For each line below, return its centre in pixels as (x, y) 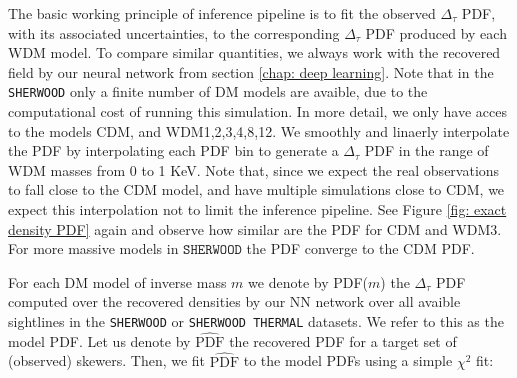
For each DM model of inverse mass (117, 281)
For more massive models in (93, 248)
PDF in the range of (426, 150)
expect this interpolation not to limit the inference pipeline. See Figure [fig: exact (257, 209)
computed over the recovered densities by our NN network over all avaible (234, 301)
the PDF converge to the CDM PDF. (360, 248)
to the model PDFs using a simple (348, 360)
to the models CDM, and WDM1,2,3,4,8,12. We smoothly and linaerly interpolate (259, 130)
